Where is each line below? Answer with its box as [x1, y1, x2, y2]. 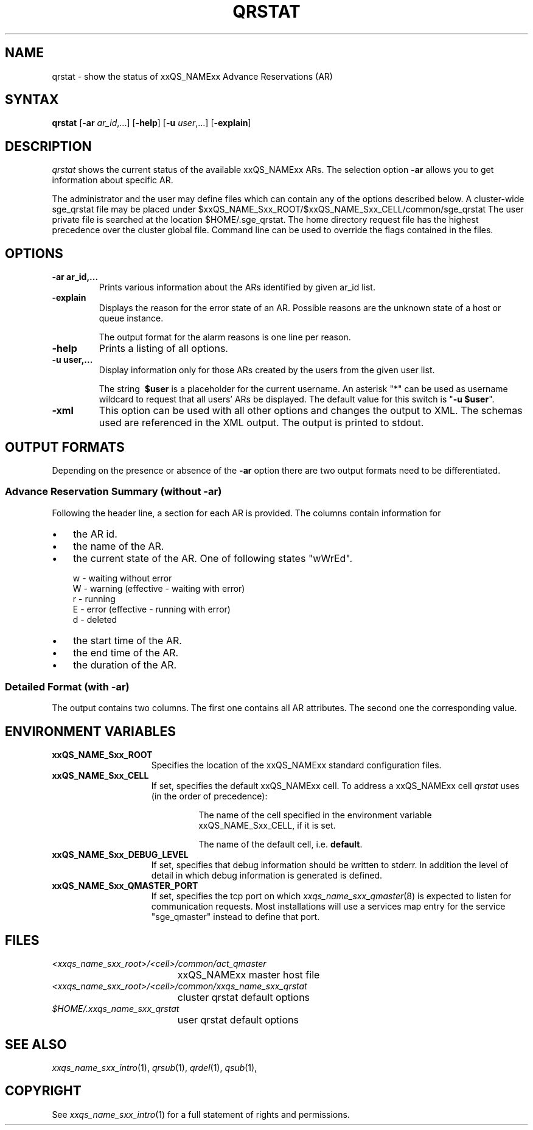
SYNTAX [5, 92, 59, 108]
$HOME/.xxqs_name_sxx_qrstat [52, 1003, 179, 1014]
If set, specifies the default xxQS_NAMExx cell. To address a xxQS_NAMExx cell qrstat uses [151, 781, 520, 791]
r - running [72, 593, 116, 604]
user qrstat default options [177, 1014, 299, 1026]
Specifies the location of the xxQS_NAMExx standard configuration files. [151, 760, 442, 771]
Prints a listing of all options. [99, 342, 228, 355]
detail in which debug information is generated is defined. [151, 870, 383, 881]
